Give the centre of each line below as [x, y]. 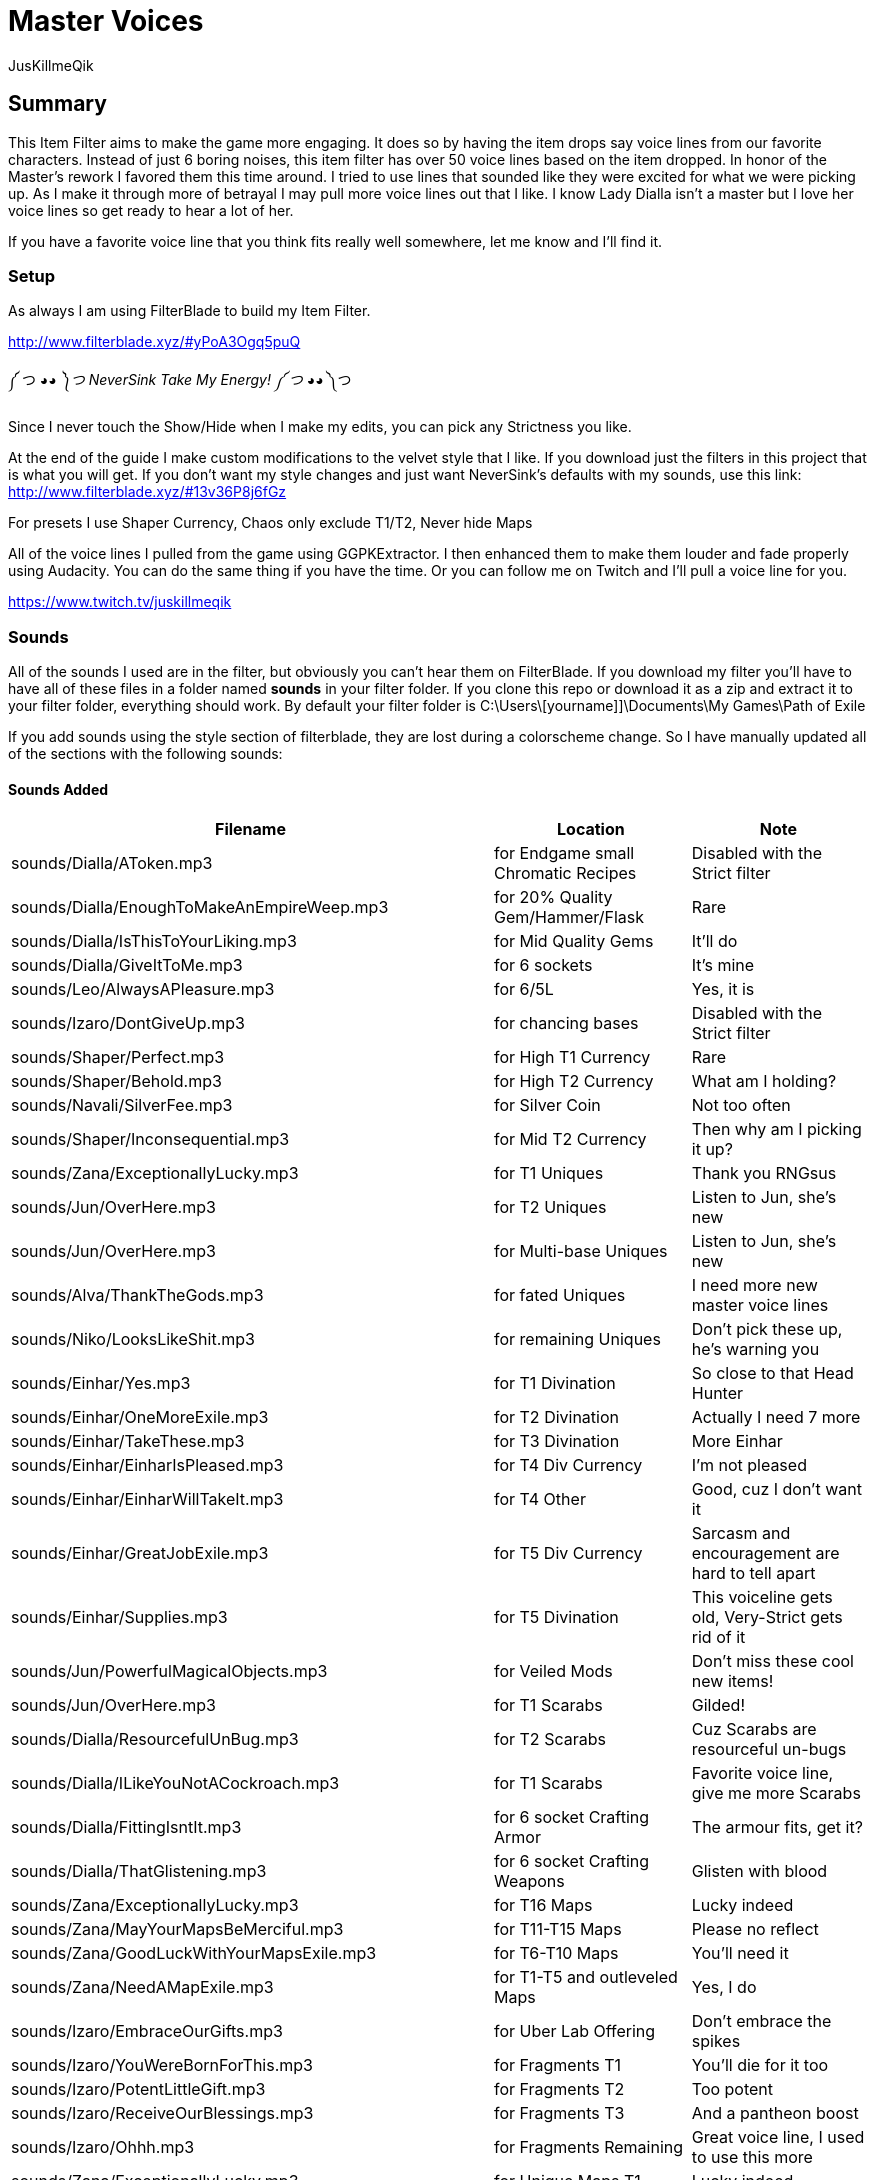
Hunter [717, 1393]
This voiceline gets [762, 1597]
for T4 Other [539, 1499]
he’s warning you [755, 1349]
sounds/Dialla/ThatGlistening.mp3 [139, 1871]
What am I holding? [764, 1081]
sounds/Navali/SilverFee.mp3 [122, 1105]
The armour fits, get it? [777, 1827]
